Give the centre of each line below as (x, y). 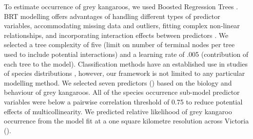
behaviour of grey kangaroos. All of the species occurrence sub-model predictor (122, 92)
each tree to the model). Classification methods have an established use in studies (126, 63)
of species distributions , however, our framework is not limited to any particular (125, 73)
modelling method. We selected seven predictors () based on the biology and (118, 82)
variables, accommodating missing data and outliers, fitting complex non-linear (122, 26)
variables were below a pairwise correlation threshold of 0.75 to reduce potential (123, 101)
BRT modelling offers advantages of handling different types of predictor (112, 16)
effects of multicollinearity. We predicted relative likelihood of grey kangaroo (118, 111)
